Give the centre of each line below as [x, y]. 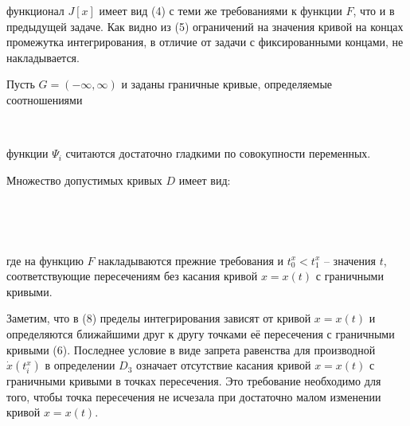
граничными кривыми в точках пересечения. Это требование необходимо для [194, 381]
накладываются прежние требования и [191, 260]
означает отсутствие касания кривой [224, 365]
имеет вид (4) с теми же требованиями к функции [221, 10]
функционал [35, 10]
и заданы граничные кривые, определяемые [227, 84]
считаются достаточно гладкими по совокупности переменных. [218, 153]
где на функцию [45, 260]
